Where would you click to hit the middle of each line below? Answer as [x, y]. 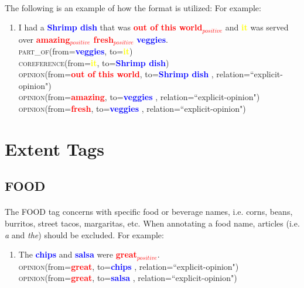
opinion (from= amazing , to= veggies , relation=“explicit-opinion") [139, 97]
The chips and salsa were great [78, 254]
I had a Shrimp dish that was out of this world [110, 27]
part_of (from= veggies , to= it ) [76, 51]
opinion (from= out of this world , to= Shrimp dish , [116, 74]
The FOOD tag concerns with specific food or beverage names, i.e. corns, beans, [149, 212]
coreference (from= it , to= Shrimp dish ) [94, 62]
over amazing [44, 39]
